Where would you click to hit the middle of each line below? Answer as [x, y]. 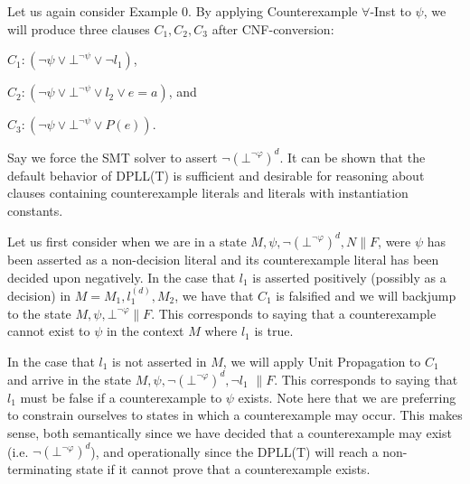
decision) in [39, 295]
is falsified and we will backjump [366, 295]
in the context [145, 331]
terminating [40, 469]
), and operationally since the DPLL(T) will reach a [235, 451]
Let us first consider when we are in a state [127, 241]
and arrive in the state [70, 379]
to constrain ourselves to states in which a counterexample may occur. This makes [235, 415]
